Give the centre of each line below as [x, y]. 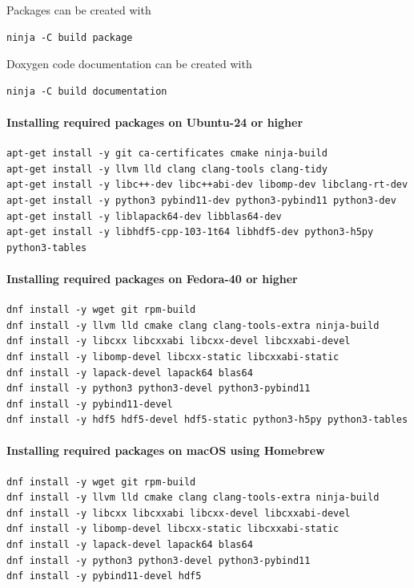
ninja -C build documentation [87, 91]
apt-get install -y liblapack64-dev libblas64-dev [144, 216]
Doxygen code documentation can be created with [129, 64]
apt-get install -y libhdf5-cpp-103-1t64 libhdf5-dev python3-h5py [190, 232]
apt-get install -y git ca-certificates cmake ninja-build [167, 154]
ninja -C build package [70, 37]
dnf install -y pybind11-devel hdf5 [104, 576]
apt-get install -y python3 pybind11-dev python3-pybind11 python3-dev [201, 200]
